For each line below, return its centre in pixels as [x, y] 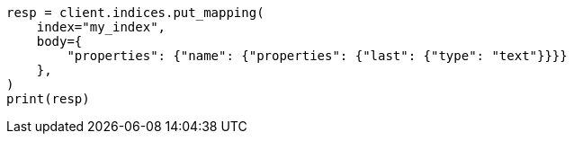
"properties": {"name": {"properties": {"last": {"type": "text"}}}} [317, 56]
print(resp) [48, 99]
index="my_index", [101, 27]
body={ [59, 41]
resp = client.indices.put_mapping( [135, 13]
